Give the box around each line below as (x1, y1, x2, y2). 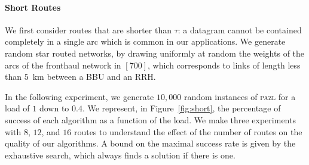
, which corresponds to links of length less (147, 58, 301, 71)
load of (5, 102, 30, 114)
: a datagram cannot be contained (178, 23, 302, 36)
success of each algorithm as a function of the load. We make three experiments (5, 113, 296, 126)
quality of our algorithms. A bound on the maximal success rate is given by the (5, 137, 296, 150)
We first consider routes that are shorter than (5, 23, 172, 36)
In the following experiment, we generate (5, 90, 154, 102)
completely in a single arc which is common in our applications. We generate (5, 35, 286, 48)
